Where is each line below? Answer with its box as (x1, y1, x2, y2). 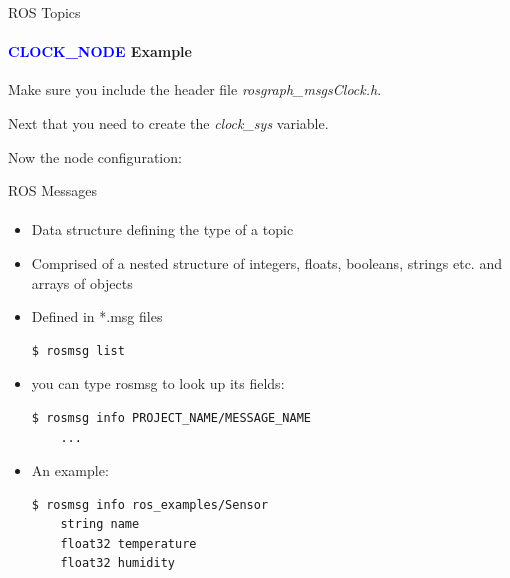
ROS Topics (8, 2, 81, 22)
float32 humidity (60, 556, 175, 571)
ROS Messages (8, 180, 98, 201)
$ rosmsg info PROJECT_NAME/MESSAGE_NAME (31, 410, 312, 425)
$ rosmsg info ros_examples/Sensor (31, 497, 269, 512)
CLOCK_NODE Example (8, 41, 192, 62)
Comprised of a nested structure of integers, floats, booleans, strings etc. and (31, 252, 502, 273)
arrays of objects (31, 272, 133, 293)
